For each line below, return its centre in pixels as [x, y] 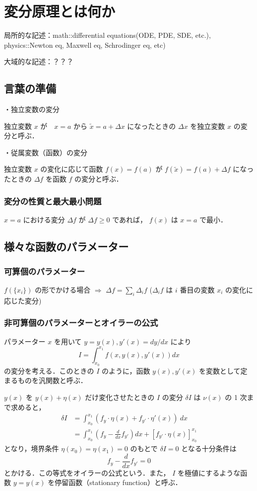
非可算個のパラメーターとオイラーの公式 [81, 323]
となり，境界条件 [32, 448]
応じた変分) [23, 300]
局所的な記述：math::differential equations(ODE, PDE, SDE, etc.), [107, 35]
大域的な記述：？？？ [39, 61]
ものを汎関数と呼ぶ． [52, 380]
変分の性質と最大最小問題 [53, 201]
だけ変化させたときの [120, 397]
